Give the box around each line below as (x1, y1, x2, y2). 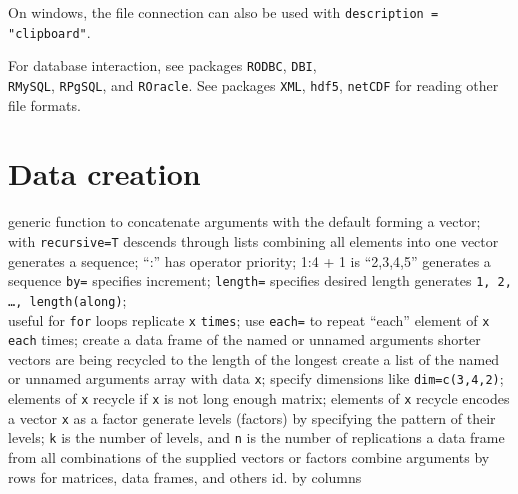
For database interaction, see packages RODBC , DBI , (8, 55, 317, 76)
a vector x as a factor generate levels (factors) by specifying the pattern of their (8, 407, 496, 428)
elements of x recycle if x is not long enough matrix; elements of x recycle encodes (8, 388, 510, 409)
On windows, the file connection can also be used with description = (8, 2, 439, 22)
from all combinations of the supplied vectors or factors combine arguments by (8, 447, 490, 468)
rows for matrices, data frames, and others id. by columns (8, 466, 362, 487)
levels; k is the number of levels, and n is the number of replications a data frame (8, 427, 505, 448)
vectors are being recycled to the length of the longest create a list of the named (8, 348, 500, 369)
